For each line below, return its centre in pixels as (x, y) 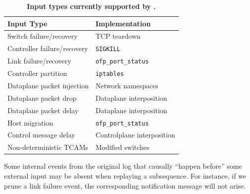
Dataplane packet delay (43, 110)
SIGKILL (108, 49)
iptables (110, 74)
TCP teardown (118, 36)
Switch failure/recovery (43, 36)
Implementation (123, 23)
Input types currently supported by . (91, 6)
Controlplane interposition (135, 135)
